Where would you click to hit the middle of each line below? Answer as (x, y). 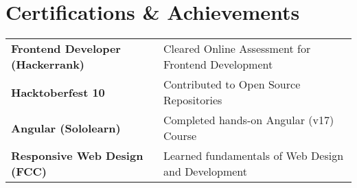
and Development (206, 172)
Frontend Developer (66, 49)
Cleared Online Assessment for (237, 49)
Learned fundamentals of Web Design (254, 156)
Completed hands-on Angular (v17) (249, 120)
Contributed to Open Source (232, 84)
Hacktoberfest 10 (58, 92)
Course (180, 136)
